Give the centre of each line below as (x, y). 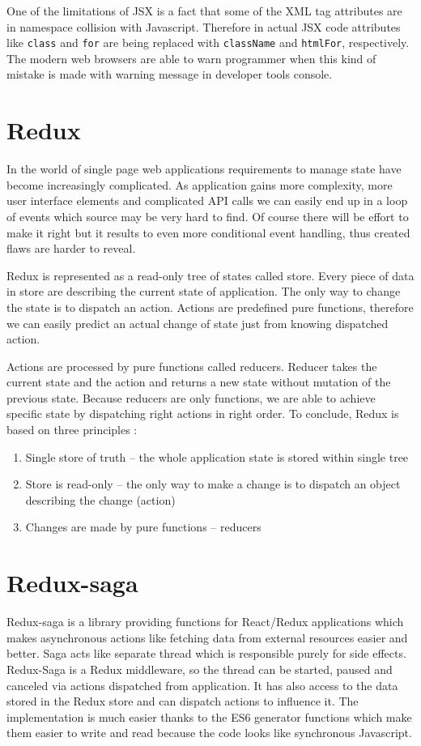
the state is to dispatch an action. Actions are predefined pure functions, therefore (210, 307)
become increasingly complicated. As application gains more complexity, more (200, 184)
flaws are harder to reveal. (71, 248)
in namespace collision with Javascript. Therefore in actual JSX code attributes (204, 26)
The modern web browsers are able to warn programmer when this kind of (191, 58)
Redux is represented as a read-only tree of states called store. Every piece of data (210, 275)
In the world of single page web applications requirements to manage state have (204, 169)
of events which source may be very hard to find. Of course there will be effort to (208, 216)
